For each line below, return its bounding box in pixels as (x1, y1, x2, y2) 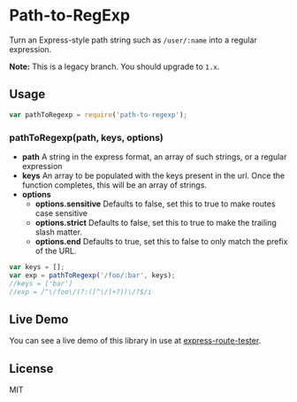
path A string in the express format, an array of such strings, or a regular (21, 151, 287, 162)
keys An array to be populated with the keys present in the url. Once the (21, 170, 286, 181)
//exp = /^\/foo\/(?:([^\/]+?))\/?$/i (9, 287, 152, 297)
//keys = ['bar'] (9, 279, 73, 288)
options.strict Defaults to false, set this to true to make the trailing (34, 217, 277, 228)
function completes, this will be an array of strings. (21, 179, 208, 190)
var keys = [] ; (9, 262, 65, 271)
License (9, 360, 54, 376)
